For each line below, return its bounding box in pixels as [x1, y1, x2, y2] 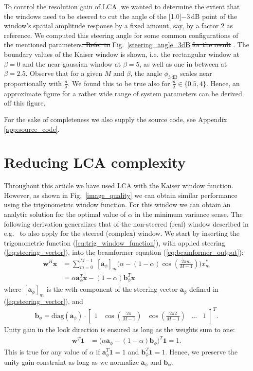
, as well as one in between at [139, 58, 227, 69]
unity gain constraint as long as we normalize [4, 356, 139, 367]
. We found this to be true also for [68, 78, 170, 88]
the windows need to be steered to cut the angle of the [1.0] [4, 11, 181, 21]
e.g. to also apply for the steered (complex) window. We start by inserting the [4, 228, 240, 238]
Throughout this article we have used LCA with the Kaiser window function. [4, 180, 234, 191]
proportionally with [4, 78, 62, 88]
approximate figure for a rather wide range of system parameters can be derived [4, 88, 242, 98]
